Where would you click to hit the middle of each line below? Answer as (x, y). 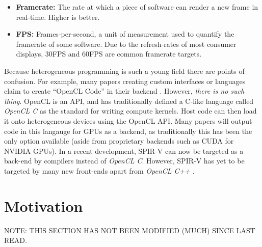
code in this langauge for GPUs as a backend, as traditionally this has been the (128, 131)
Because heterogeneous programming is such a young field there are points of (124, 71)
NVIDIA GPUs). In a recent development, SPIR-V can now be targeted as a (124, 150)
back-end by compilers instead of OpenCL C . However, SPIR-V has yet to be (124, 161)
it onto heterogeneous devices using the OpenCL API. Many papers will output (128, 120)
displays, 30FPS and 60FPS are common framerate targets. (109, 54)
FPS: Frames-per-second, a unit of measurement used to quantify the (125, 34)
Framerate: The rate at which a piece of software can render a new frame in (137, 7)
